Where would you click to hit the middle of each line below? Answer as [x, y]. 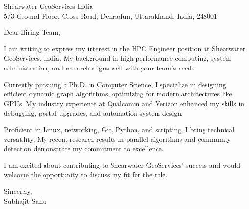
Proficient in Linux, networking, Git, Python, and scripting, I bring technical [119, 129]
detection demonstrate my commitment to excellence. [84, 149]
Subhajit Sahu [25, 200]
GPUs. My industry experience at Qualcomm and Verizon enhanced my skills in [124, 103]
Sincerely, [18, 191]
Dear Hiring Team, [32, 32]
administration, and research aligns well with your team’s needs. [100, 67]
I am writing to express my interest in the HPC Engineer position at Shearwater [125, 48]
